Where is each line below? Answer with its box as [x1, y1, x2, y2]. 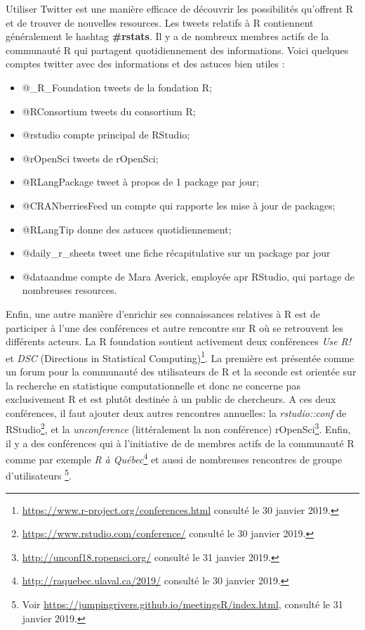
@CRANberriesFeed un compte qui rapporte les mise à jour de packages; [22, 198, 336, 212]
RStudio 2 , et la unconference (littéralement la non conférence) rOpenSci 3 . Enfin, [6, 420, 351, 436]
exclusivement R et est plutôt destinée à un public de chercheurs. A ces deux [6, 392, 336, 406]
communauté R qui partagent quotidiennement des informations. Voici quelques [6, 42, 349, 57]
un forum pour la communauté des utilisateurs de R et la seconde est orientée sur [6, 364, 357, 378]
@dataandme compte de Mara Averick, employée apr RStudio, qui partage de [22, 269, 355, 283]
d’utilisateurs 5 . [6, 466, 72, 483]
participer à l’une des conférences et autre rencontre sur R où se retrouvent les [6, 320, 343, 335]
